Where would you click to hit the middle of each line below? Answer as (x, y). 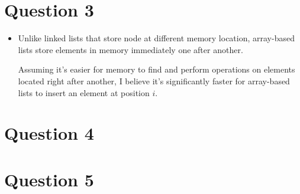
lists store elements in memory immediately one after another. (130, 49)
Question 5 (49, 179)
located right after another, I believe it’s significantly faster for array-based (154, 80)
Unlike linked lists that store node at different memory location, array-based (156, 38)
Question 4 (49, 133)
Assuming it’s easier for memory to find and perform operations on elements (157, 69)
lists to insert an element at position (84, 92)
